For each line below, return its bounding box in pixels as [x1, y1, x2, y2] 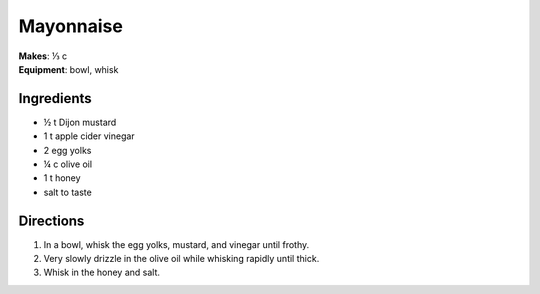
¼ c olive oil [43, 158, 93, 170]
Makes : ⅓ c [18, 50, 68, 62]
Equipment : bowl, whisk [18, 63, 119, 75]
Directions [18, 212, 85, 229]
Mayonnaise [18, 15, 124, 37]
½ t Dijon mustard [43, 116, 117, 128]
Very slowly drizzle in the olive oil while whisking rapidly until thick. [43, 253, 320, 265]
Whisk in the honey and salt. [43, 266, 160, 279]
